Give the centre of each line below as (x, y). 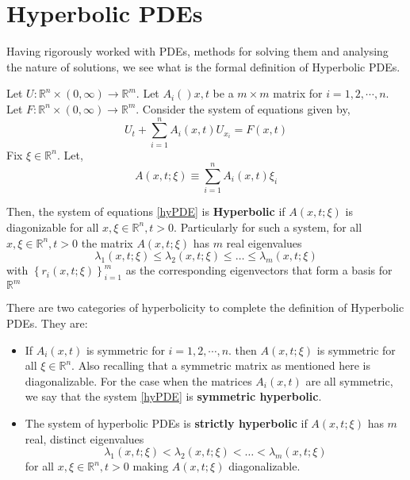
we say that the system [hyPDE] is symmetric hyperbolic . (173, 396)
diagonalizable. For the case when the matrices (138, 380)
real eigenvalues (264, 242)
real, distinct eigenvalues (84, 438)
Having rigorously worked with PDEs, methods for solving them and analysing (197, 51)
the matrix (107, 242)
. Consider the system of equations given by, (243, 108)
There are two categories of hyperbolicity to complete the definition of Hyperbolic (205, 307)
